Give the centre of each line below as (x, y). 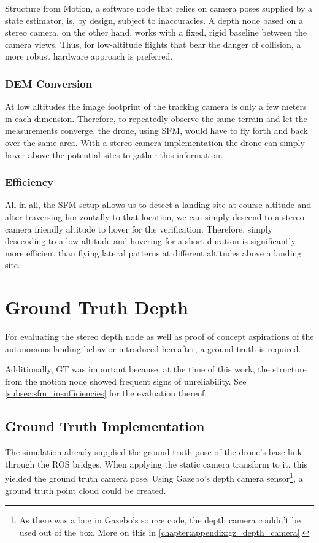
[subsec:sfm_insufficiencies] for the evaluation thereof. (106, 393)
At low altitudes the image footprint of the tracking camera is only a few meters (156, 106)
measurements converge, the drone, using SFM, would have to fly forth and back (156, 130)
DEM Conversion (49, 83)
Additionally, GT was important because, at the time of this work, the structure (156, 369)
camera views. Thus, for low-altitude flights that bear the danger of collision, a (153, 44)
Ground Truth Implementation (105, 426)
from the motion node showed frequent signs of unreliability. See (126, 381)
